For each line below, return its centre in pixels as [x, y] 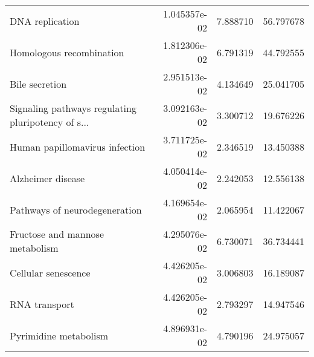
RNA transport [42, 304]
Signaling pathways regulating [73, 108]
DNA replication [45, 21]
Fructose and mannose [57, 234]
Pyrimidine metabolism [59, 335]
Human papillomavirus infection [78, 146]
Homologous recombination [67, 52]
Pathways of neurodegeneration [76, 209]
